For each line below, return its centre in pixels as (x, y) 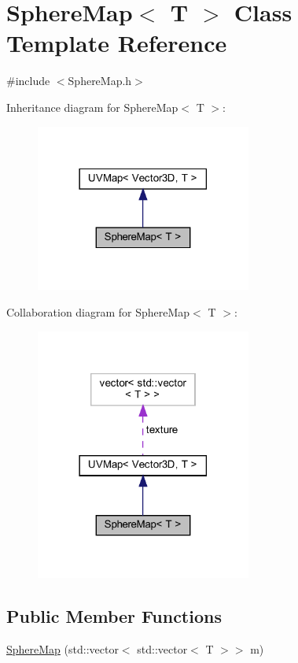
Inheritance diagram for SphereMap (92, 107)
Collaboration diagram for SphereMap (98, 311)
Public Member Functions (114, 615)
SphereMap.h (100, 81)
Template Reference (117, 43)
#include (28, 81)
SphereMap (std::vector (63, 648)
